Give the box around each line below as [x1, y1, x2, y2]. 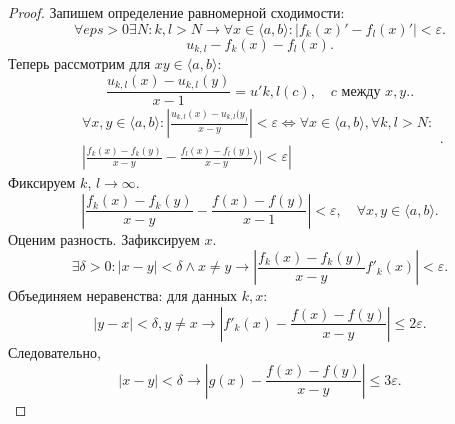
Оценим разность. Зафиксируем [8, 228, 200, 249]
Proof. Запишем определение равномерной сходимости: [8, 2, 345, 22]
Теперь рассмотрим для [8, 53, 151, 74]
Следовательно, [8, 341, 101, 362]
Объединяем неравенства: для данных [8, 285, 238, 306]
